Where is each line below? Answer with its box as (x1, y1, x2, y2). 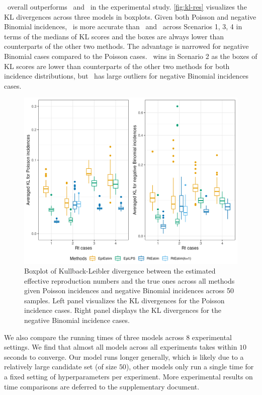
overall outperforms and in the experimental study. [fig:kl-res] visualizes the (7, 2, 247, 12)
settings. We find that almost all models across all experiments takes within (4, 342, 237, 352)
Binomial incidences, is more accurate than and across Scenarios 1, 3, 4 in (4, 21, 242, 32)
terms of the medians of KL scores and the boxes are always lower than (4, 31, 224, 41)
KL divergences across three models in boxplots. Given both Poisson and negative (4, 11, 256, 22)
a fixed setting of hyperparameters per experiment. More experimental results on (4, 371, 253, 382)
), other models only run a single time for (126, 361, 254, 372)
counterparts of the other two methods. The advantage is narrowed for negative (4, 41, 249, 51)
